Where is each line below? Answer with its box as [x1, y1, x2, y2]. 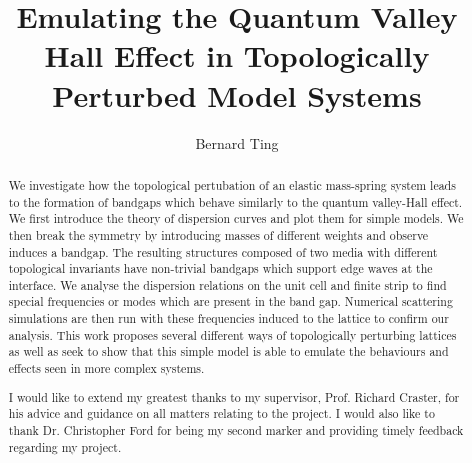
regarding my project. [8, 438, 122, 455]
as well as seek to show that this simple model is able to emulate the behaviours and [8, 343, 449, 360]
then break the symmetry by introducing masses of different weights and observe [8, 226, 429, 243]
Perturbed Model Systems [52, 74, 422, 115]
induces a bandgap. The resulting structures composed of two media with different [8, 243, 438, 260]
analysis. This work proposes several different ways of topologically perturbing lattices [8, 326, 457, 343]
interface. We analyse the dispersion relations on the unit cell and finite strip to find [8, 276, 447, 293]
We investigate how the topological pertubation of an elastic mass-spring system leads [8, 176, 456, 193]
